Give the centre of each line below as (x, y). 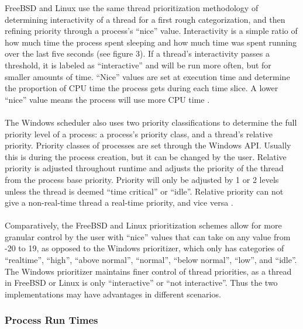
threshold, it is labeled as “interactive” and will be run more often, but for (138, 65)
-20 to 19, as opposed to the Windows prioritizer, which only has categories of (144, 248)
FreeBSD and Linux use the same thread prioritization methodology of (132, 8)
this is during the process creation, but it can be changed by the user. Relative (146, 156)
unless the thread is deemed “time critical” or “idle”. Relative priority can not (144, 191)
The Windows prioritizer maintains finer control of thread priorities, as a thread (148, 271)
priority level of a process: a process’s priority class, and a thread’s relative (139, 134)
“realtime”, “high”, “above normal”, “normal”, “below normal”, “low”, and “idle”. (151, 260)
